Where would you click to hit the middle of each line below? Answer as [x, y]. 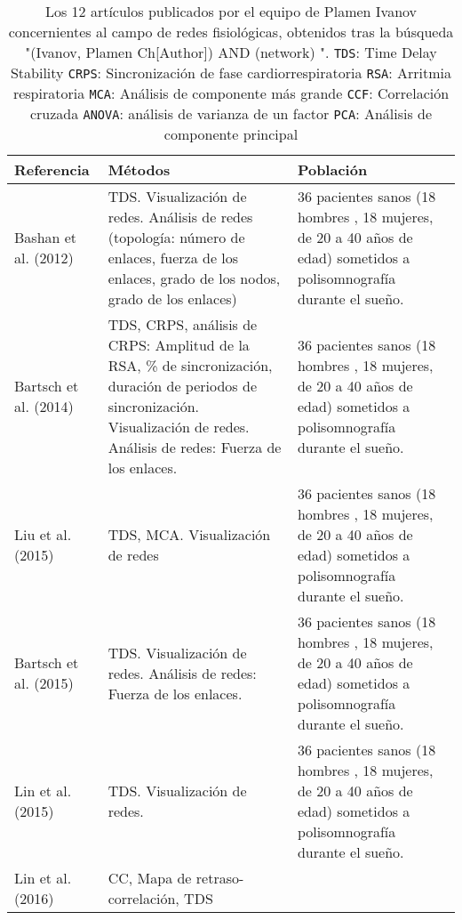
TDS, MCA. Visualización [189, 534]
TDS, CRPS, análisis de [183, 324]
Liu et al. [43, 534]
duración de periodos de [182, 386]
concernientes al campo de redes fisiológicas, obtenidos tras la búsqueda [231, 32]
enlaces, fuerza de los [173, 258]
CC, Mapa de [150, 878]
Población [332, 169]
